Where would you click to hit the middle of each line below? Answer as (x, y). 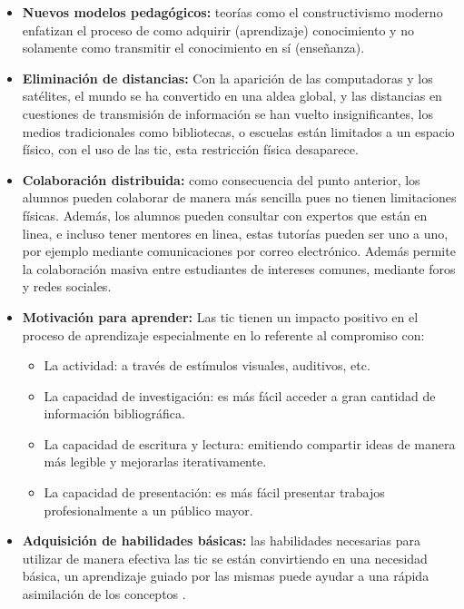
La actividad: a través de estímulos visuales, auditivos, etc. (207, 365)
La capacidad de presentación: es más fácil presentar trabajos (214, 492)
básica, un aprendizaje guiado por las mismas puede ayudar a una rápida (226, 576)
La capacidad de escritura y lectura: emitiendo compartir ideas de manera (250, 443)
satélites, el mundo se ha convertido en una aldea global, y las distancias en (232, 96)
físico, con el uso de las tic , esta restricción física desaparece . (190, 149)
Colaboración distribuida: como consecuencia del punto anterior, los (221, 179)
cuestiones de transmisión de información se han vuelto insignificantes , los (227, 113)
